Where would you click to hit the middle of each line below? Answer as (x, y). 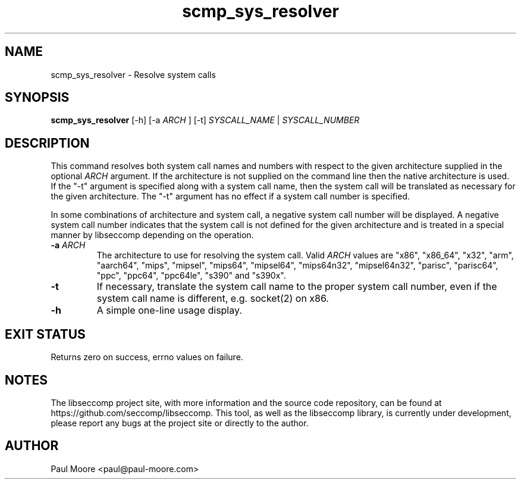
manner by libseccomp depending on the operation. (152, 235)
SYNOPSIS (37, 98)
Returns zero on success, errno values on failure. (147, 357)
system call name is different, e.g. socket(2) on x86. (213, 299)
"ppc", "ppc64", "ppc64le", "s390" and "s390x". (191, 276)
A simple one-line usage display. (169, 310)
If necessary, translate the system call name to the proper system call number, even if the (297, 287)
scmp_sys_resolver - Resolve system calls (133, 74)
